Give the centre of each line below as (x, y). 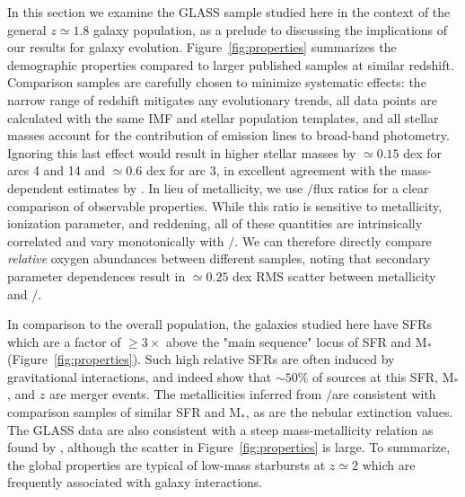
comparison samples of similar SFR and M (124, 412)
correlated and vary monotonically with (116, 240)
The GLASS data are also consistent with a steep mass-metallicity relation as (220, 429)
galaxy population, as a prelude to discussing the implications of (271, 29)
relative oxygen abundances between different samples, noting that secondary (219, 258)
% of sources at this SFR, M (376, 376)
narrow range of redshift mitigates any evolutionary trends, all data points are (222, 99)
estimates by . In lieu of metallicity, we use (185, 187)
